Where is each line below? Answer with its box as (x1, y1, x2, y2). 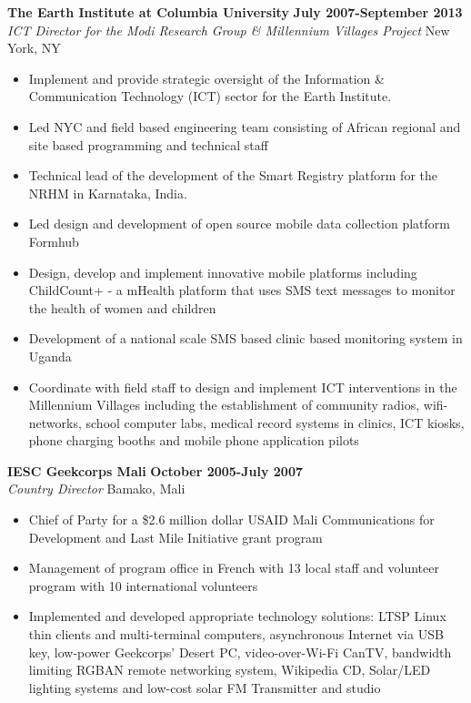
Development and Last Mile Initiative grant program (28, 527, 323, 546)
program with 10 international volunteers (28, 576, 258, 595)
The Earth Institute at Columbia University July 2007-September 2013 (7, 3, 463, 21)
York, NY (7, 38, 61, 57)
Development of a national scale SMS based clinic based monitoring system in (28, 329, 463, 348)
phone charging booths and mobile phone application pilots (28, 431, 359, 450)
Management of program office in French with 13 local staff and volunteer (28, 558, 439, 577)
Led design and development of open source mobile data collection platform (28, 214, 450, 233)
